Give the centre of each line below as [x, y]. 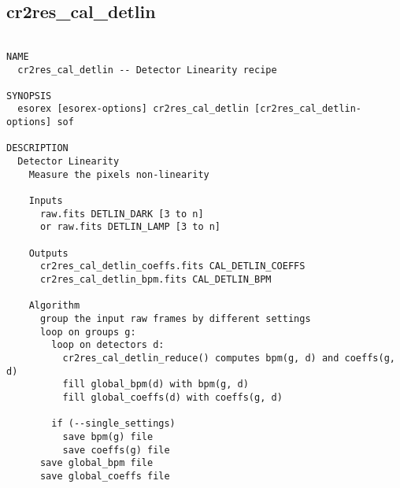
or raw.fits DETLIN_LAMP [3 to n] [130, 227]
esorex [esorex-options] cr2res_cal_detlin [133, 109]
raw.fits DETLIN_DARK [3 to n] [122, 214]
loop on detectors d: [108, 345]
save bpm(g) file [108, 436]
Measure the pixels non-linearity [119, 174]
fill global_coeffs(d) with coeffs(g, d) [172, 397]
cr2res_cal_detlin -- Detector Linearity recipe [147, 70]
